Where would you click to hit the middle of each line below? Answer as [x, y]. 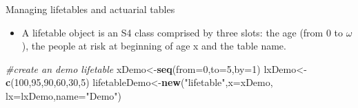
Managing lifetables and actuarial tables [90, 9]
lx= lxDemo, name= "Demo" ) [63, 95]
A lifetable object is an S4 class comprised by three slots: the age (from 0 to [182, 32]
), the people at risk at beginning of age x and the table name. [154, 46]
